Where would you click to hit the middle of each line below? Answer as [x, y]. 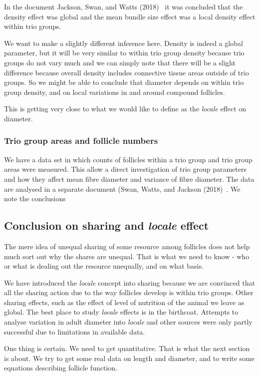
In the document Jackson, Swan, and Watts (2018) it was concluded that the [124, 6]
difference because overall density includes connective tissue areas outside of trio [127, 72]
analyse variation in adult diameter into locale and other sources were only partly [128, 322]
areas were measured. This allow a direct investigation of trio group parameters [125, 169]
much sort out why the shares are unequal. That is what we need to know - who [127, 256]
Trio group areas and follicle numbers [81, 141]
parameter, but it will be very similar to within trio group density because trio [124, 53]
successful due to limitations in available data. [75, 331]
